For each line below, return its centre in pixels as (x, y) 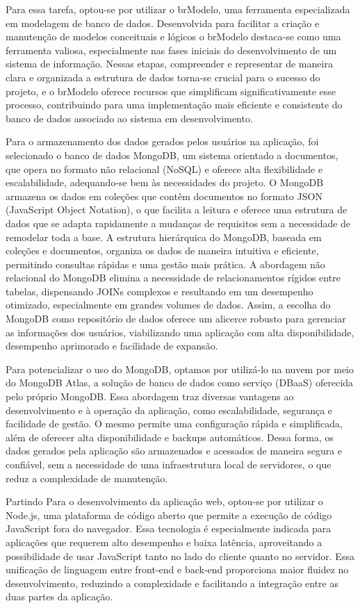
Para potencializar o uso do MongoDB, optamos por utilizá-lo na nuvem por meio (180, 369)
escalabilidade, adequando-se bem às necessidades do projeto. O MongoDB (165, 182)
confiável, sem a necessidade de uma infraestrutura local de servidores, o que (169, 464)
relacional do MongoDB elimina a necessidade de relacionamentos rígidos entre (173, 278)
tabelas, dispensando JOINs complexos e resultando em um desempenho (159, 291)
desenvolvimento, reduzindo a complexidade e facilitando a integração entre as (172, 583)
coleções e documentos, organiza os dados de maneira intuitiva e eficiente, (162, 250)
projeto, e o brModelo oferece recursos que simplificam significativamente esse (171, 91)
